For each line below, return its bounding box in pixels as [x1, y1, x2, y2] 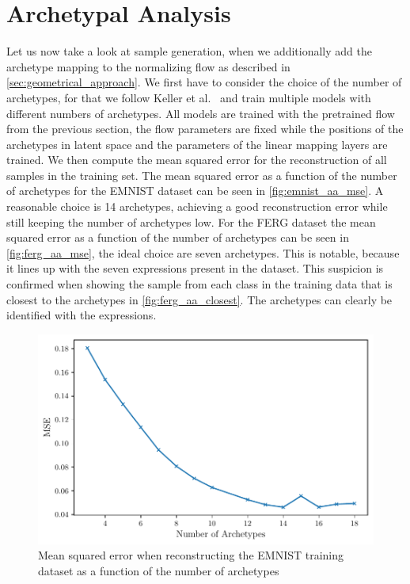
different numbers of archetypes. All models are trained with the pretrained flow [6, 105, 395, 121]
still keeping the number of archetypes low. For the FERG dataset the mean [6, 213, 376, 230]
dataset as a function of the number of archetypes [38, 563, 279, 578]
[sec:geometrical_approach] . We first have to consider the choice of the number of [6, 74, 402, 90]
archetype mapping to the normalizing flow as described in [6, 58, 290, 74]
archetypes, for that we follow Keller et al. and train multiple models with [6, 89, 371, 105]
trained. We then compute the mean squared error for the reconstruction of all [6, 151, 387, 168]
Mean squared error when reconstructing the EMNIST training [38, 547, 344, 563]
